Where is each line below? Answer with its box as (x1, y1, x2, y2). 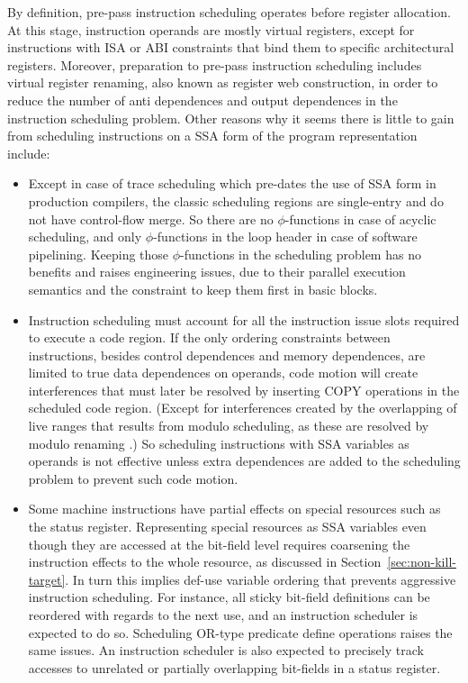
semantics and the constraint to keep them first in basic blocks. (28, 279, 378, 298)
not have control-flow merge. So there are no (28, 209, 274, 228)
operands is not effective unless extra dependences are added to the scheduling (28, 451, 461, 470)
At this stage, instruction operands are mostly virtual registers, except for (7, 20, 415, 39)
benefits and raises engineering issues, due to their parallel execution (28, 262, 406, 281)
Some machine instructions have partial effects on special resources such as (28, 499, 441, 518)
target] (28, 569, 66, 588)
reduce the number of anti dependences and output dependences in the (7, 90, 398, 109)
